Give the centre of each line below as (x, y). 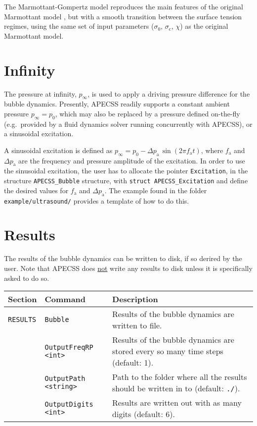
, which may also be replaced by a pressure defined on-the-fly (148, 113)
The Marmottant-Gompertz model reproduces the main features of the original (124, 6)
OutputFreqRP (69, 347)
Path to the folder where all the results (180, 377)
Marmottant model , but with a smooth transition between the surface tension (123, 16)
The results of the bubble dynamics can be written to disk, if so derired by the (123, 258)
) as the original (204, 26)
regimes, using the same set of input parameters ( (79, 26)
